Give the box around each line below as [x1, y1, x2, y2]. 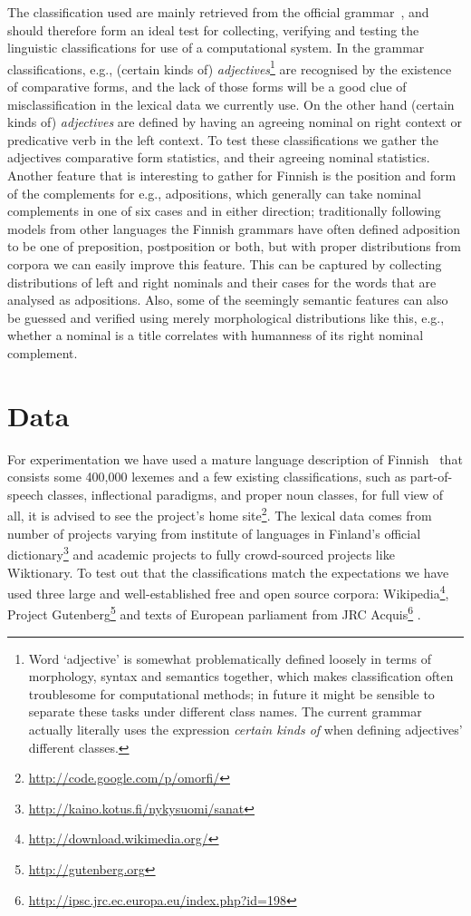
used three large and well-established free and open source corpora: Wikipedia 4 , [7, 581, 449, 602]
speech [7, 484, 43, 503]
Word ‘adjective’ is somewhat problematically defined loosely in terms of [28, 648, 431, 668]
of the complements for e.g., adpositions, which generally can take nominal [7, 183, 421, 202]
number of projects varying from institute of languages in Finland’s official [7, 523, 421, 542]
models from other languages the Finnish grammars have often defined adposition [7, 219, 461, 238]
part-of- [409, 467, 453, 486]
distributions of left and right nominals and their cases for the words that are [7, 272, 437, 291]
